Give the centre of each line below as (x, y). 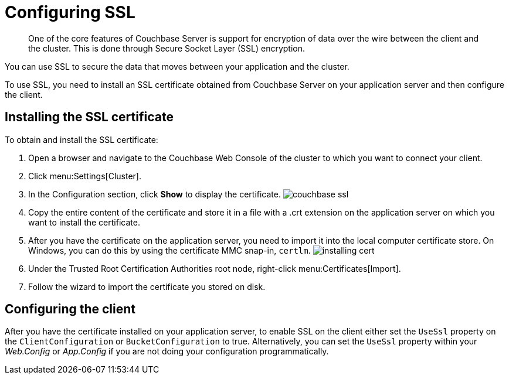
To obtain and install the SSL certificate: (82, 139)
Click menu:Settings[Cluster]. (85, 176)
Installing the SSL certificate (89, 117)
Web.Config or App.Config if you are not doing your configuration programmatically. (167, 351)
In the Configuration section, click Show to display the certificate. (155, 194)
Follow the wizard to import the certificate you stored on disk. (147, 286)
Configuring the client (70, 309)
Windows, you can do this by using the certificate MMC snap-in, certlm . (169, 250)
